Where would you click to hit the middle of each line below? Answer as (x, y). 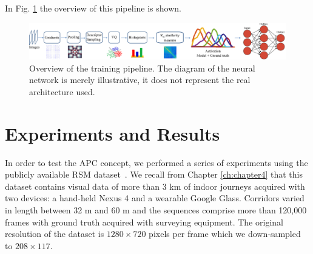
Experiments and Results (113, 133)
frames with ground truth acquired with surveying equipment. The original (144, 222)
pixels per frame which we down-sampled (225, 234)
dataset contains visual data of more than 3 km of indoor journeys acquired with (155, 186)
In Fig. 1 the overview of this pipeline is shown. (93, 8)
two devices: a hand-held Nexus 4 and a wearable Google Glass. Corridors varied (155, 198)
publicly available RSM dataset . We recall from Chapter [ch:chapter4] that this (154, 174)
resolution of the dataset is (55, 234)
